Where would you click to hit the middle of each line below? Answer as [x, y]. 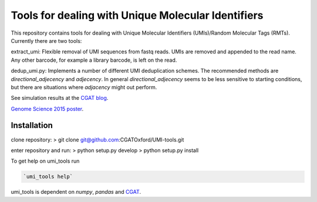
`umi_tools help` [48, 177]
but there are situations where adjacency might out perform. [84, 87]
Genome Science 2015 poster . [47, 109]
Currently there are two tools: [46, 41]
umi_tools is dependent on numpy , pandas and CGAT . [76, 192]
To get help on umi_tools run [45, 161]
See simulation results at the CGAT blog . [60, 98]
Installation [32, 125]
